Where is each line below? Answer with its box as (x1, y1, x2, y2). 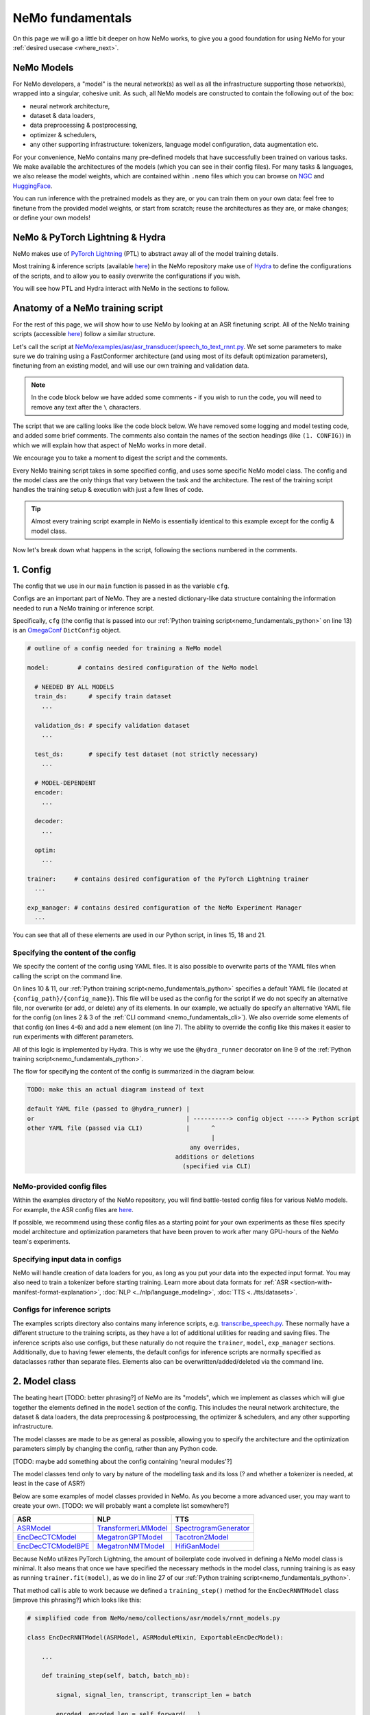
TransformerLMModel (97, 1523, 168, 1533)
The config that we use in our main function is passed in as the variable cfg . (12, 582, 230, 590)
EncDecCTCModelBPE (16, 1541, 90, 1550)
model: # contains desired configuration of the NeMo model (27, 664, 259, 672)
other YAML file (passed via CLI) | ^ (27, 1124, 215, 1132)
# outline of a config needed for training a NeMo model (27, 645, 223, 652)
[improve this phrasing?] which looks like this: (12, 1596, 142, 1605)
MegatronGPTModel (97, 1532, 163, 1541)
